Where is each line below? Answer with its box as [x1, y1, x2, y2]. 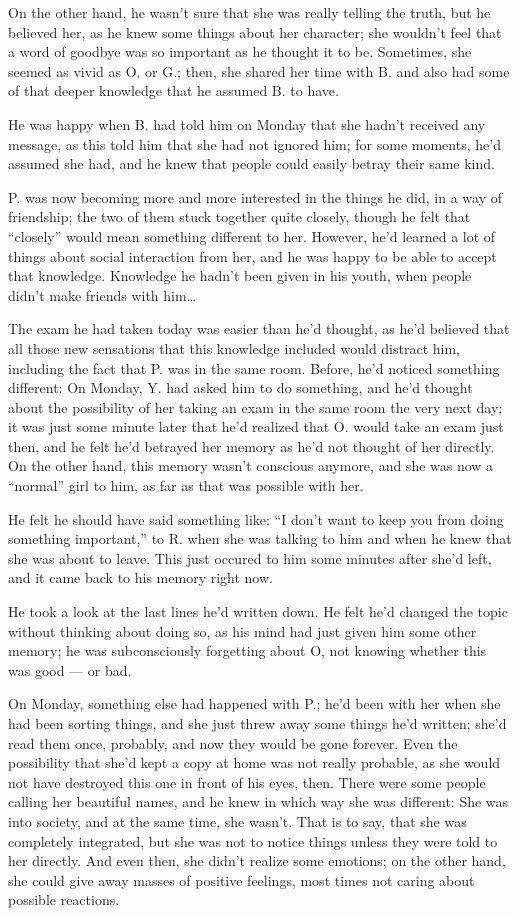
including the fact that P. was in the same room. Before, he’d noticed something [8, 357, 500, 378]
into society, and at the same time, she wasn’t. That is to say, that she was [8, 810, 467, 831]
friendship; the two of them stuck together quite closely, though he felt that [8, 206, 471, 227]
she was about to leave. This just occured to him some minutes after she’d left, [8, 547, 492, 568]
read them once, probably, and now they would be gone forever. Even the [8, 732, 458, 753]
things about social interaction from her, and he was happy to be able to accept [8, 245, 497, 266]
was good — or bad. [8, 659, 132, 680]
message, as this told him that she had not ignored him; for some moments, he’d [8, 133, 501, 154]
